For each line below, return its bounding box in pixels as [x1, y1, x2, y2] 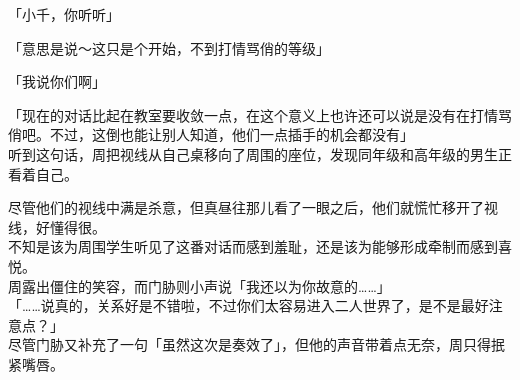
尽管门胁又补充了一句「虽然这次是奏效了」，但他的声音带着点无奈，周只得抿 [8, 334, 505, 355]
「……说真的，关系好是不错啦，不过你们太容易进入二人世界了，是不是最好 [8, 295, 489, 316]
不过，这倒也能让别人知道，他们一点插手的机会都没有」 [49, 124, 414, 145]
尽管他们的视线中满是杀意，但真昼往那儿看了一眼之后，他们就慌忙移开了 [8, 197, 484, 218]
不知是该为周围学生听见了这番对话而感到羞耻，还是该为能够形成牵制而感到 [8, 236, 498, 257]
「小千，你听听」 [8, 4, 120, 24]
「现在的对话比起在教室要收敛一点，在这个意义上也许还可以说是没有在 [8, 104, 470, 125]
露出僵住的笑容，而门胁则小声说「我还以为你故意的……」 [21, 275, 391, 296]
